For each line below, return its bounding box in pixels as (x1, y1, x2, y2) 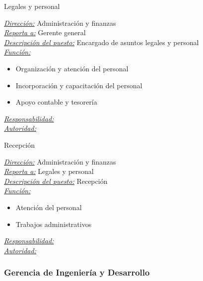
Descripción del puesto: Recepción (4, 175, 108, 186)
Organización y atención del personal (15, 63, 129, 73)
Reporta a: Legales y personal (4, 166, 94, 176)
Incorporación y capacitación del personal (15, 80, 142, 90)
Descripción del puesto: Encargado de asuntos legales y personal (4, 37, 199, 47)
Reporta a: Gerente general (4, 27, 86, 38)
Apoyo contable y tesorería (15, 97, 97, 107)
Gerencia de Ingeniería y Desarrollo (4, 266, 150, 279)
